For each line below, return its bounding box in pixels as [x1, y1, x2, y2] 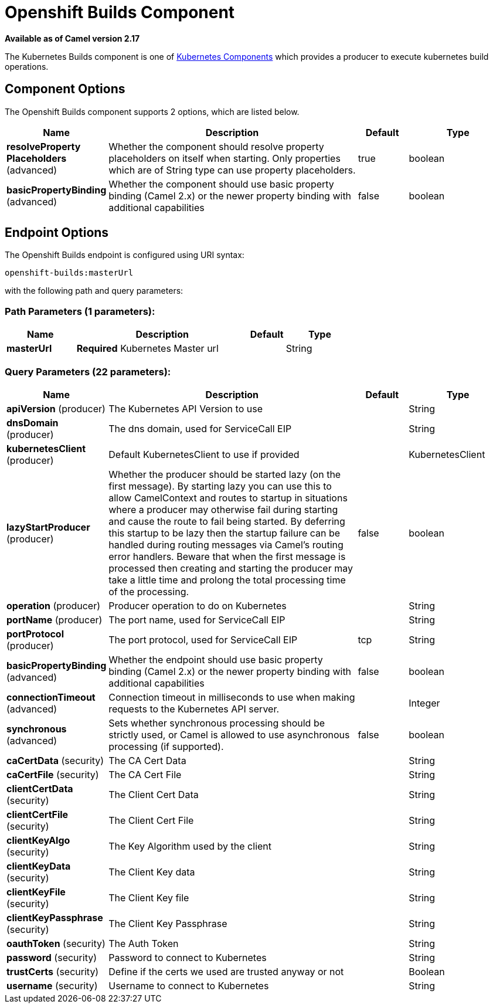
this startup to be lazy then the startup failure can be [108, 527, 341, 539]
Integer [409, 697, 440, 709]
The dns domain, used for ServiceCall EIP [108, 422, 292, 435]
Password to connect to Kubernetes [108, 951, 267, 963]
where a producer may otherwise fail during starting [108, 503, 338, 515]
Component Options [5, 82, 125, 97]
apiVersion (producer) [6, 402, 106, 415]
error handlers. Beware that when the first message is [108, 550, 346, 562]
